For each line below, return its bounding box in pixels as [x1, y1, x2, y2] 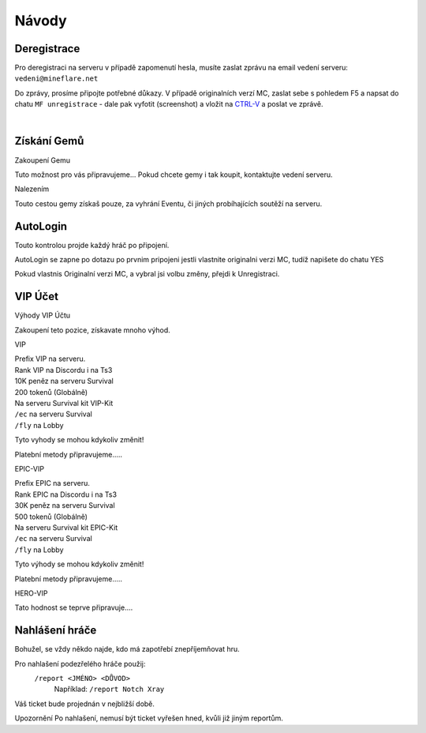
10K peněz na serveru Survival [14, 376, 114, 386]
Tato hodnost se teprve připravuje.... [14, 603, 133, 612]
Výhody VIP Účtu [14, 310, 71, 320]
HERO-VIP [14, 588, 48, 598]
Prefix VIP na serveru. [14, 354, 86, 363]
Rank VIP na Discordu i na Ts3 [14, 365, 113, 374]
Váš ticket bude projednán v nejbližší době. [14, 699, 155, 709]
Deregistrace [14, 42, 80, 55]
